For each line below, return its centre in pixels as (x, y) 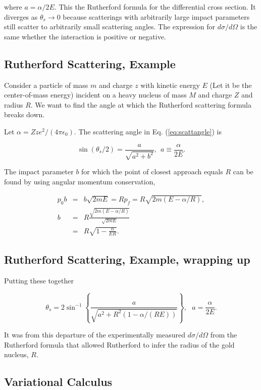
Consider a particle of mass (46, 85)
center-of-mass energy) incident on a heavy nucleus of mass (95, 95)
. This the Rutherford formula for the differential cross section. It (155, 7)
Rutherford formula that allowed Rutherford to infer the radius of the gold (119, 344)
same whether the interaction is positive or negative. (85, 36)
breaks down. (24, 114)
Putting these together (39, 281)
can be (243, 171)
